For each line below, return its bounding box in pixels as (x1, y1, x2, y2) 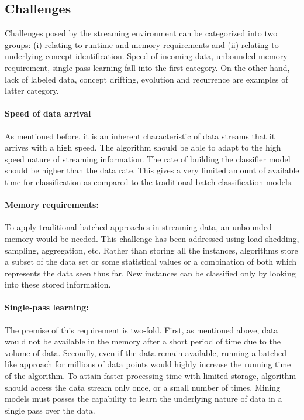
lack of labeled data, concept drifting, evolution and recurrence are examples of (5, 73, 288, 85)
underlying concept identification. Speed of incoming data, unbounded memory (5, 50, 288, 62)
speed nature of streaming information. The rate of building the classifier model (5, 152, 291, 165)
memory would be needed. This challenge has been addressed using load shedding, (5, 232, 299, 244)
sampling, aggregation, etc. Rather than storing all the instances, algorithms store (5, 244, 298, 256)
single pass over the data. (5, 404, 95, 416)
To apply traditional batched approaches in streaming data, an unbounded (5, 221, 272, 233)
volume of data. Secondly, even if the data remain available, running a (5, 346, 256, 358)
